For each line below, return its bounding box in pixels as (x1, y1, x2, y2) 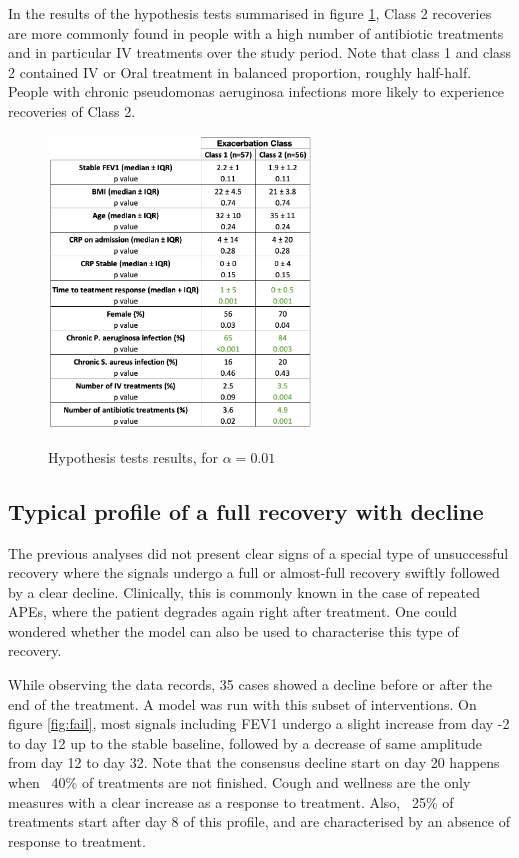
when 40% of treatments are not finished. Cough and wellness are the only (8, 772, 471, 793)
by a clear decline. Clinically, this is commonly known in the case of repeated (8, 581, 481, 602)
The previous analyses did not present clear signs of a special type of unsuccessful (8, 542, 509, 563)
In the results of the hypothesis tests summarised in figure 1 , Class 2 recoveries (8, 3, 492, 23)
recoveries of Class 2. (8, 100, 136, 121)
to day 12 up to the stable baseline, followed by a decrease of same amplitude (8, 732, 482, 753)
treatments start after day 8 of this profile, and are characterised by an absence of (8, 811, 510, 832)
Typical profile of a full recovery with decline (8, 495, 484, 526)
